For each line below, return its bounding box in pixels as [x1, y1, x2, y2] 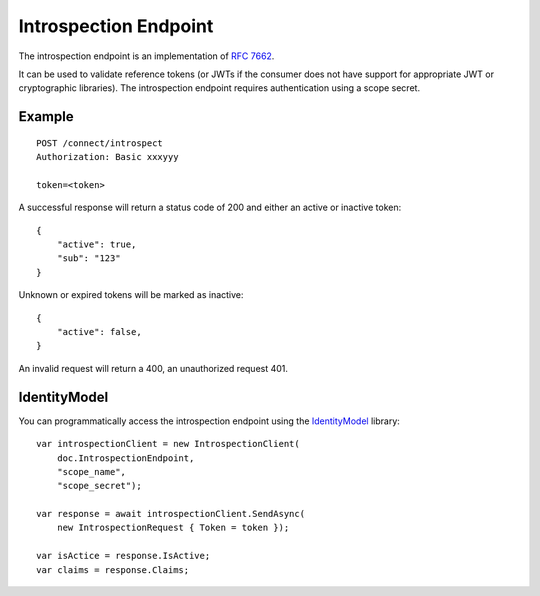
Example [18, 108, 74, 125]
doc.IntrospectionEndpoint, [56, 452, 195, 464]
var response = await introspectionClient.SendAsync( [36, 508, 305, 520]
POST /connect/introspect [36, 137, 164, 149]
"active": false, [56, 326, 142, 338]
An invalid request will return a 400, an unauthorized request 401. [18, 362, 289, 374]
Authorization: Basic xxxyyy [36, 151, 179, 163]
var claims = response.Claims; [36, 564, 190, 575]
